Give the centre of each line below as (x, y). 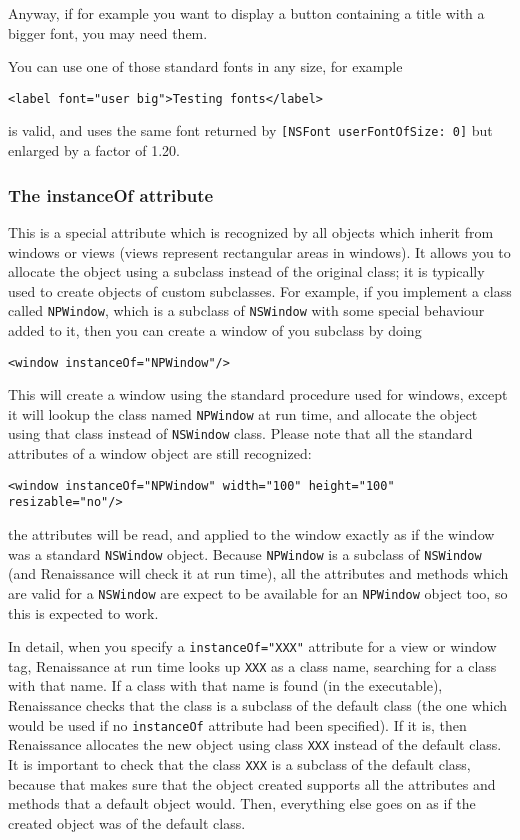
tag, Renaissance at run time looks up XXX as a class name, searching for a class (252, 665)
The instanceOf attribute (111, 194)
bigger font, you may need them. (108, 32)
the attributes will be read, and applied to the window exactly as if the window (251, 534)
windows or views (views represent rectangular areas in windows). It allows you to (259, 251)
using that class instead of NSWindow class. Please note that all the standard (240, 433)
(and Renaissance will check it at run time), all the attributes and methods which (258, 573)
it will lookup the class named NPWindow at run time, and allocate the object (243, 413)
